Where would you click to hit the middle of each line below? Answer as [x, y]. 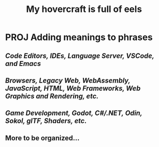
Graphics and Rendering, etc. [52, 96]
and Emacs [23, 63]
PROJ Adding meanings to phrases [79, 37]
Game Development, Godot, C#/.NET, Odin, [74, 113]
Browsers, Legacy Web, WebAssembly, [68, 80]
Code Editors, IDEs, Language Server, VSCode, [80, 56]
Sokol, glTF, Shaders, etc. [46, 121]
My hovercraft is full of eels [84, 9]
